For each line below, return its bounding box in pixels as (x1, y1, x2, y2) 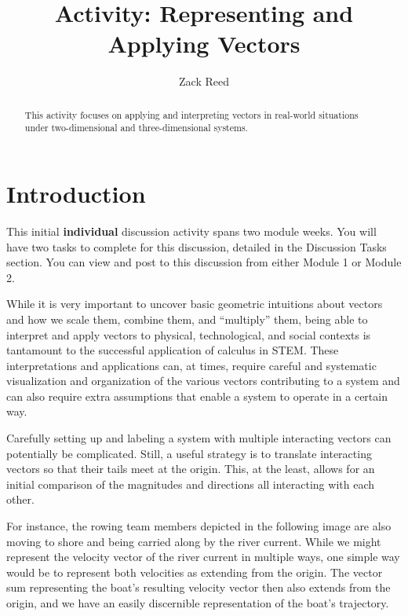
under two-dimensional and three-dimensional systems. (24, 121, 248, 134)
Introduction (6, 178, 146, 210)
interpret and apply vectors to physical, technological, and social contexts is (6, 326, 371, 343)
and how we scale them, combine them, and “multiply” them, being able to (6, 310, 368, 327)
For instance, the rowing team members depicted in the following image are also (6, 518, 392, 534)
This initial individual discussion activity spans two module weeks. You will (6, 222, 377, 239)
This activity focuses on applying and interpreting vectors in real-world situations (24, 108, 359, 121)
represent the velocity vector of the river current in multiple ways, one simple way (6, 548, 400, 565)
